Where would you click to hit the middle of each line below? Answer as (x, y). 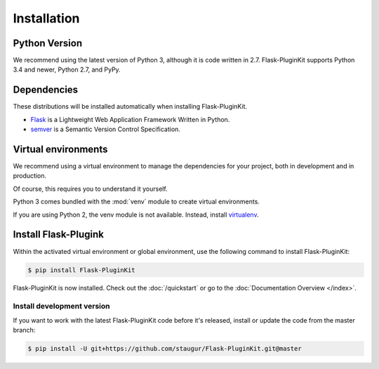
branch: (24, 330)
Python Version (48, 43)
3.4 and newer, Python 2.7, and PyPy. (67, 69)
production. (30, 176)
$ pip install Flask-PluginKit (82, 270)
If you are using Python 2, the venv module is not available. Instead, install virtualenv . (136, 215)
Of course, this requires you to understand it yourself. (90, 189)
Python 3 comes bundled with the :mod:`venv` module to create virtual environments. (136, 202)
